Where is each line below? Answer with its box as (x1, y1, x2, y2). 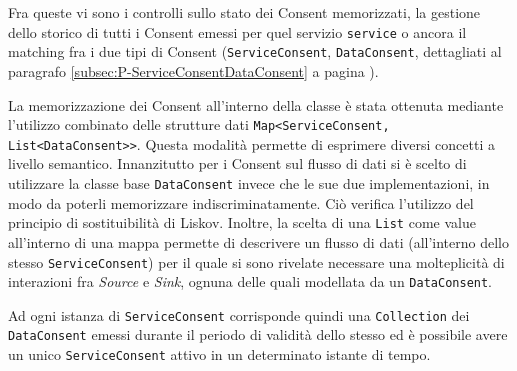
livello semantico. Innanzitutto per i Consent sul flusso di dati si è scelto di (8, 153, 467, 174)
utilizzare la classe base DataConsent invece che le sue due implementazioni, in (8, 173, 490, 193)
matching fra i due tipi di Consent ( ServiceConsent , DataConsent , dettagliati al (8, 41, 502, 62)
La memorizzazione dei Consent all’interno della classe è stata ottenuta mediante (8, 94, 504, 115)
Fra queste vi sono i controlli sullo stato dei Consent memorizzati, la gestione (8, 2, 481, 22)
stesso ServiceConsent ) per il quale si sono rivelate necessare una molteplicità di (8, 251, 505, 272)
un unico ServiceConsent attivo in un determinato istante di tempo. (8, 344, 431, 365)
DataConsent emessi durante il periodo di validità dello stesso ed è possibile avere (8, 324, 508, 345)
